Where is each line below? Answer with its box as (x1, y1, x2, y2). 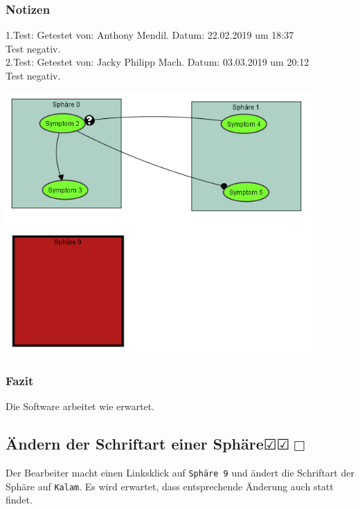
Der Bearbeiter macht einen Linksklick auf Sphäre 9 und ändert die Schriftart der (6, 465, 354, 480)
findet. (6, 492, 33, 507)
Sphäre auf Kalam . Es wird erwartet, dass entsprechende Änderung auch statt (6, 479, 334, 493)
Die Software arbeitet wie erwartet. (6, 399, 154, 414)
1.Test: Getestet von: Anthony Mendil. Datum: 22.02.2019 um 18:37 (6, 28, 294, 42)
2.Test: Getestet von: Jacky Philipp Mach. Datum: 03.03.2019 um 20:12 (6, 55, 309, 69)
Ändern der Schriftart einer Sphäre (6, 433, 264, 454)
